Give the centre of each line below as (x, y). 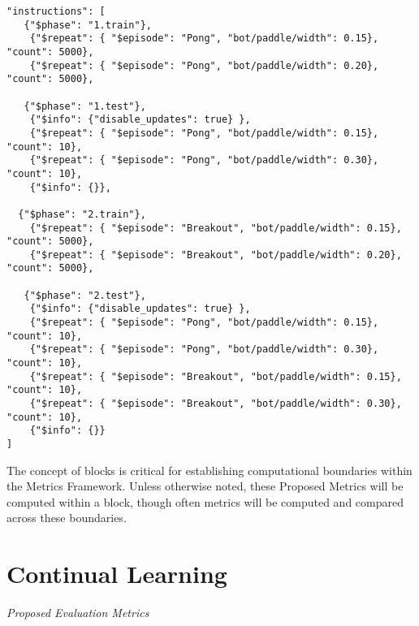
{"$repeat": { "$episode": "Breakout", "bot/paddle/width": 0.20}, (216, 255)
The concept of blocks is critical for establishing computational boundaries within (209, 470)
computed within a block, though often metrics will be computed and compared (205, 501)
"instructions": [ (56, 11)
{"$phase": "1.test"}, (85, 106)
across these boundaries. (67, 518)
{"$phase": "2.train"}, (82, 214)
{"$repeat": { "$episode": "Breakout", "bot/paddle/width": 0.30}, (216, 404)
